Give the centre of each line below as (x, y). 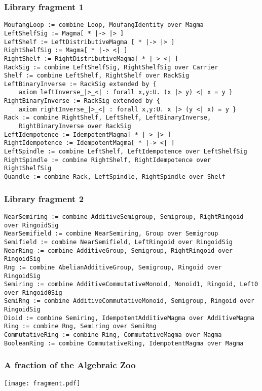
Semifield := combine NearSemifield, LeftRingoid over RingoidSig (119, 242)
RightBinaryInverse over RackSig (75, 126)
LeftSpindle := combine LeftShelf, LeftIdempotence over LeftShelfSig (126, 152)
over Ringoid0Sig (33, 292)
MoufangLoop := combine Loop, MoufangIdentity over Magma (104, 25)
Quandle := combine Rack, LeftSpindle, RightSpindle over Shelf (115, 177)
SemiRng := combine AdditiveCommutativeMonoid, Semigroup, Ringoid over (129, 301)
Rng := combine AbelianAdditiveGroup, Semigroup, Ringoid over (113, 267)
